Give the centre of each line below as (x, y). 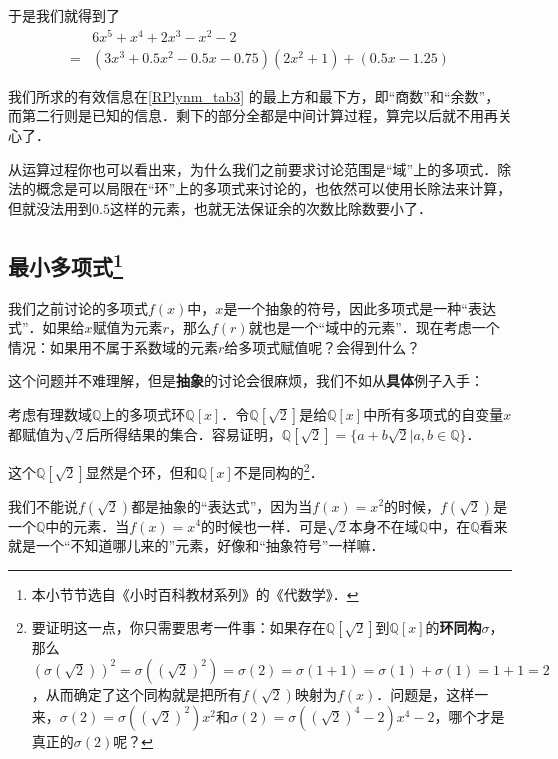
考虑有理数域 (50, 413)
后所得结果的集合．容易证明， (183, 433)
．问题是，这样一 (432, 693)
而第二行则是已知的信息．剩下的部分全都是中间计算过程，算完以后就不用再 (253, 115)
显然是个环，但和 (141, 471)
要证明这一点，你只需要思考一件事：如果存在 (178, 627)
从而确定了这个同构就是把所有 (143, 693)
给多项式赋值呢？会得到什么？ (322, 346)
